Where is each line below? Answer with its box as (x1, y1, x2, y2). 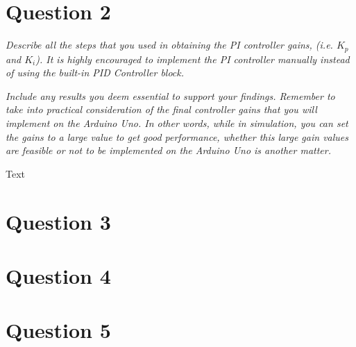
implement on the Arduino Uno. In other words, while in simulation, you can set (6, 115, 348, 130)
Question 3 (6, 207, 111, 235)
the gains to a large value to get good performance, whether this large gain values (6, 129, 348, 144)
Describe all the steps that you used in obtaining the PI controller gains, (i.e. (6, 37, 333, 52)
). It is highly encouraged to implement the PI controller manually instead (35, 51, 350, 66)
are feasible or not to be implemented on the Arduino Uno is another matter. (6, 143, 331, 158)
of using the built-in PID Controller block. (6, 65, 185, 80)
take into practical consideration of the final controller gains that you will (6, 102, 317, 117)
